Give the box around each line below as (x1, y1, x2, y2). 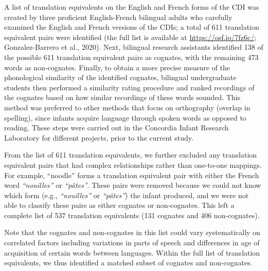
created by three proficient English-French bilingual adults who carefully (4, 11, 233, 22)
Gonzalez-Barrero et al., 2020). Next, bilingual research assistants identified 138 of (4, 42, 263, 52)
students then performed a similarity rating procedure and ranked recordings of (4, 82, 255, 92)
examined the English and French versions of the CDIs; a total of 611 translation (4, 22, 259, 32)
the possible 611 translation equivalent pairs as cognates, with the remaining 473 (4, 51, 259, 62)
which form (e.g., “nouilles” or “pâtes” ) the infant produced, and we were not (4, 189, 249, 200)
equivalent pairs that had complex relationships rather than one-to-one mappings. (4, 159, 262, 170)
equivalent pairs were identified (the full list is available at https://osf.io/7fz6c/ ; (4, 31, 257, 42)
